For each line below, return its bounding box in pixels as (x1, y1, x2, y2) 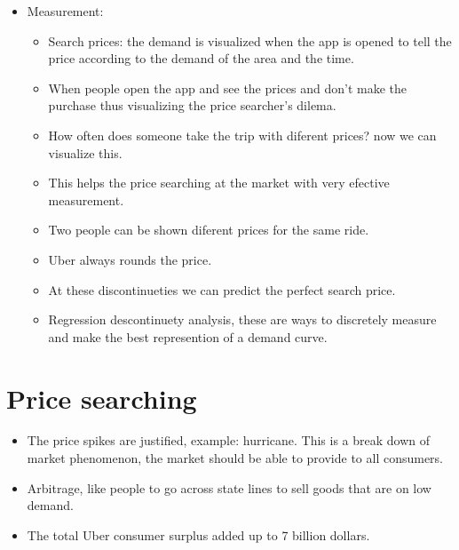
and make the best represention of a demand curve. (48, 327, 328, 346)
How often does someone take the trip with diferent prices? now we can (48, 125, 437, 144)
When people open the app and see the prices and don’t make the (48, 78, 408, 97)
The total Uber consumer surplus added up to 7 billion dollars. (27, 525, 370, 544)
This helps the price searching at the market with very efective (48, 173, 390, 192)
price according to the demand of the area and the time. (48, 49, 354, 68)
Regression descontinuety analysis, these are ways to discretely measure (48, 310, 437, 329)
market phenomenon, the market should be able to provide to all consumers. (27, 449, 444, 467)
